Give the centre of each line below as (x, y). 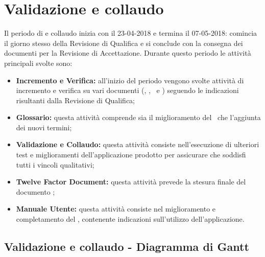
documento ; (35, 191)
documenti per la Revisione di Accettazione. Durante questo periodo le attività (128, 53)
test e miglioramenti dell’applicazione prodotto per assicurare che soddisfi (131, 155)
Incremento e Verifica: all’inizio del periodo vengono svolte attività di (130, 80)
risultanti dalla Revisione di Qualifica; (75, 100)
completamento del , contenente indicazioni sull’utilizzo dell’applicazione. (130, 219)
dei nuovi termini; (44, 127)
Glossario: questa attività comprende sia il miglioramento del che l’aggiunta (138, 117)
